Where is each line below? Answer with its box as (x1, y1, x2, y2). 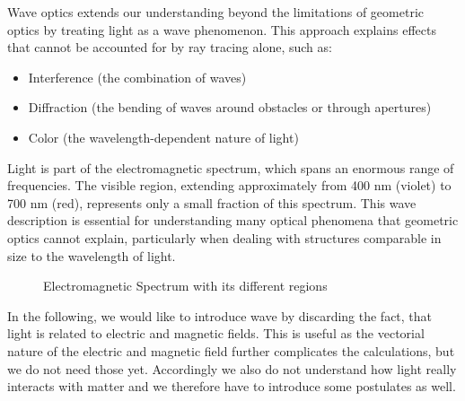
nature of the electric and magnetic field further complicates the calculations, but (7, 341, 455, 360)
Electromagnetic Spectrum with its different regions (43, 276, 328, 295)
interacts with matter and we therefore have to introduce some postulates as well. (7, 377, 456, 396)
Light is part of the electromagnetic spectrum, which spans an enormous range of (7, 158, 454, 177)
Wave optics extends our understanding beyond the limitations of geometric (7, 3, 425, 21)
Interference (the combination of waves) (28, 67, 247, 86)
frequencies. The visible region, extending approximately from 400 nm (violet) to (7, 176, 452, 195)
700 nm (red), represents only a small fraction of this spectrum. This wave (7, 193, 417, 212)
